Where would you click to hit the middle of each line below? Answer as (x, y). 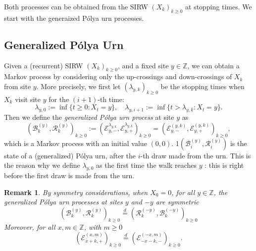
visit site (28, 99)
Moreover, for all (30, 226)
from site (18, 86)
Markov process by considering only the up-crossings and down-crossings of (118, 76)
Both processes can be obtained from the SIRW (76, 6)
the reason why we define (42, 165)
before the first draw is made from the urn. (69, 175)
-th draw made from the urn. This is (196, 155)
